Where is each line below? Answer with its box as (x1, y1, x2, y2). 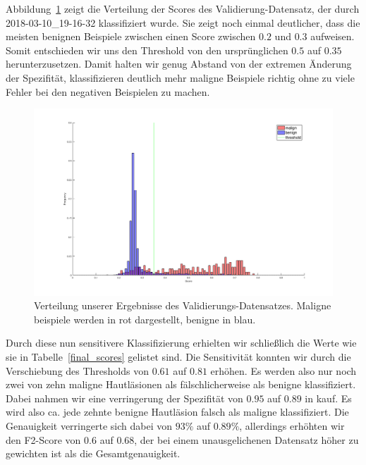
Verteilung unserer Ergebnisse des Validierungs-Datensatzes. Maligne (34, 298, 331, 313)
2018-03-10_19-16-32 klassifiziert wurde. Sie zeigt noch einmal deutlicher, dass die (6, 15, 360, 30)
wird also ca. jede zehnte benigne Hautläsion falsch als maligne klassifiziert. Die (6, 404, 349, 419)
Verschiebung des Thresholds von (6, 363, 149, 378)
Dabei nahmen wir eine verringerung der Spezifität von (6, 390, 243, 405)
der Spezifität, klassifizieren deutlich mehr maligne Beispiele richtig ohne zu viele (6, 70, 355, 85)
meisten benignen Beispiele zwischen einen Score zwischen (6, 29, 256, 44)
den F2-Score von (6, 432, 81, 447)
